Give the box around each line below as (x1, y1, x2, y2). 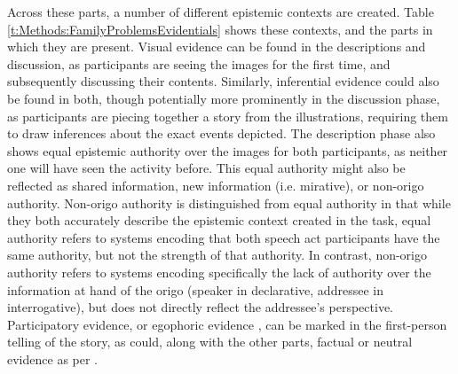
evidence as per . (7, 349, 98, 368)
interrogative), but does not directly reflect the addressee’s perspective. (7, 298, 393, 316)
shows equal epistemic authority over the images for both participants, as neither (7, 141, 448, 160)
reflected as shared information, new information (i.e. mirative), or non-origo (7, 175, 424, 194)
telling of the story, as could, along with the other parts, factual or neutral (7, 332, 413, 351)
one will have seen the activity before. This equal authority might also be (7, 159, 406, 177)
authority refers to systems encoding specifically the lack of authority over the (7, 262, 431, 281)
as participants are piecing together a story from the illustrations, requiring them (7, 106, 448, 125)
